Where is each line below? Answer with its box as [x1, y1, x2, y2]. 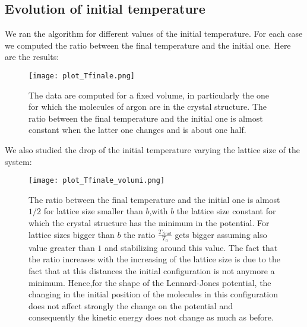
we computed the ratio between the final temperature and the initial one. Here [5, 39, 291, 51]
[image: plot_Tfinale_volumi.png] [29, 176, 165, 185]
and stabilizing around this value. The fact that [105, 241, 278, 253]
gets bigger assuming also [175, 228, 267, 240]
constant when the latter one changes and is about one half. [29, 123, 246, 136]
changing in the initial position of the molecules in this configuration [29, 288, 278, 300]
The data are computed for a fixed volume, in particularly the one [29, 88, 270, 101]
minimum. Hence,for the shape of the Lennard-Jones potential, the [29, 276, 271, 288]
